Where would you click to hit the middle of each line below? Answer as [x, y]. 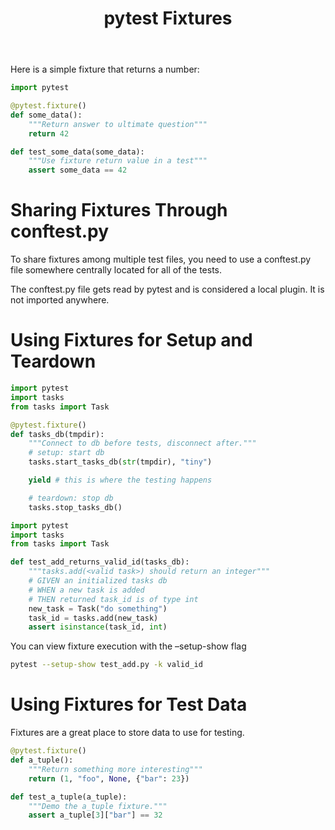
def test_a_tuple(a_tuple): [69, 797]
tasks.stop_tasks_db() [75, 507]
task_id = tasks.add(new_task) [93, 618]
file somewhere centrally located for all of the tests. [116, 270]
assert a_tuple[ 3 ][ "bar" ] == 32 [95, 815]
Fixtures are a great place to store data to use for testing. [127, 733]
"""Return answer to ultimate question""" [118, 124]
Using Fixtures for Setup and [131, 340]
